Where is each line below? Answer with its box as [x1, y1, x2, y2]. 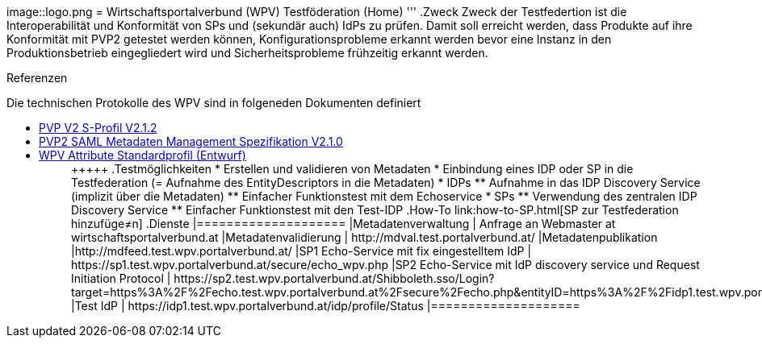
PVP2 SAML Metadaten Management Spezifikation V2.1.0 [39, 135, 343, 148]
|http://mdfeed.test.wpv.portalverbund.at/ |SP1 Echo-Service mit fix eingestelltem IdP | [71, 244, 532, 258]
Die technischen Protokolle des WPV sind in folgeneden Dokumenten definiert [6, 96, 421, 110]
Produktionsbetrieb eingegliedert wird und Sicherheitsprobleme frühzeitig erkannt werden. [6, 46, 488, 60]
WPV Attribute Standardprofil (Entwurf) [39, 148, 246, 162]
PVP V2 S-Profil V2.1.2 [39, 121, 157, 135]
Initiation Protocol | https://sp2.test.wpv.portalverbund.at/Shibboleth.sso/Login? [71, 271, 495, 285]
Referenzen [6, 71, 68, 85]
